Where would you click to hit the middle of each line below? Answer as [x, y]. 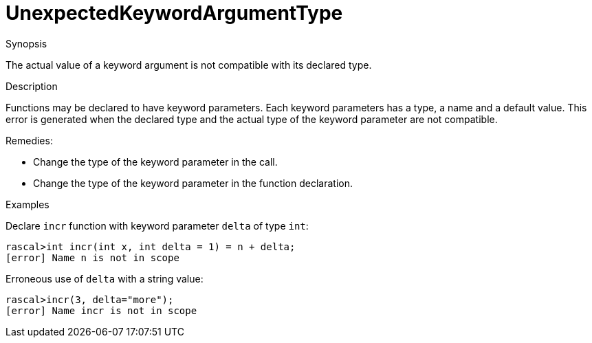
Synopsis [26, 43]
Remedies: [29, 140]
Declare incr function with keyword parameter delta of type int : [157, 225]
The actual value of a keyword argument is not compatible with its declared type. [189, 65]
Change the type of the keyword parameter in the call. [155, 162]
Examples [28, 204]
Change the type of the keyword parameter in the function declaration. [193, 183]
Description [32, 86]
